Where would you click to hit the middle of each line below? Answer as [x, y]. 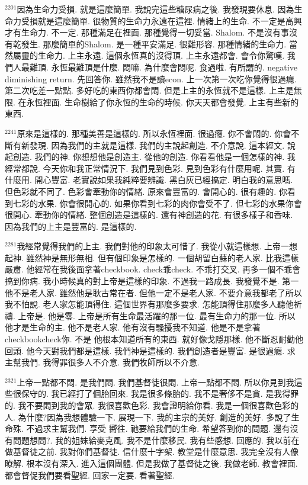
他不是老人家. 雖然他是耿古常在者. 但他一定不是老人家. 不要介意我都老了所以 [153, 292]
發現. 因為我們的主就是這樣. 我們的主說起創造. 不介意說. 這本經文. [157, 145]
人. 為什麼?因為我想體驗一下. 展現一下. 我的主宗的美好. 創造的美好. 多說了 [148, 417]
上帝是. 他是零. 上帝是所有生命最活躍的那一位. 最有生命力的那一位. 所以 [157, 315]
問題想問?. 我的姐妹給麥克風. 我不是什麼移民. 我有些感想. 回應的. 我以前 [152, 440]
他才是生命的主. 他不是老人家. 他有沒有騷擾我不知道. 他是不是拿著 [133, 327]
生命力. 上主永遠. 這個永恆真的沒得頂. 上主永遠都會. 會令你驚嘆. [161, 55]
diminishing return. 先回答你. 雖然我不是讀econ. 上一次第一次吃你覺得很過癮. [151, 78]
